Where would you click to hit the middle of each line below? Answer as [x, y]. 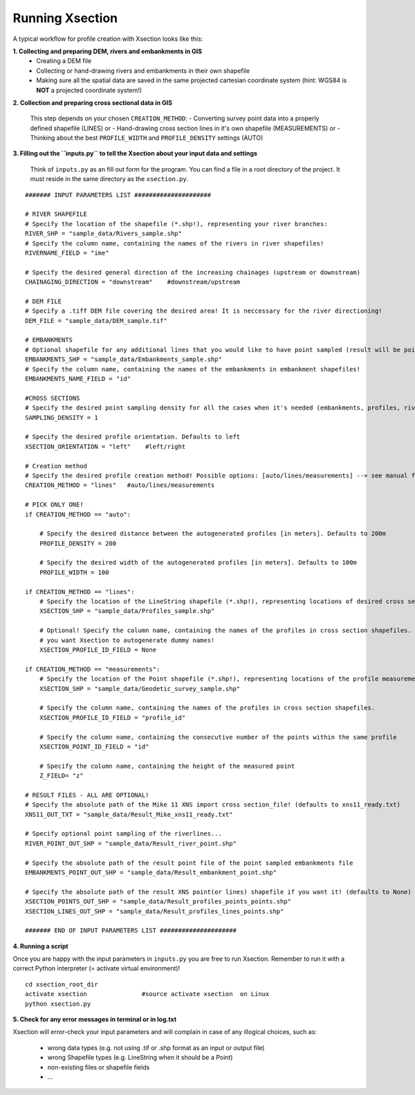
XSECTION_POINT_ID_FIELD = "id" [94, 746]
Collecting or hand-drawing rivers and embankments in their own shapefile [143, 71]
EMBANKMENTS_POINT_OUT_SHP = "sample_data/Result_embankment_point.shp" [151, 872]
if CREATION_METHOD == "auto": [78, 514]
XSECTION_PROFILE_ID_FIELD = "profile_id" [112, 717]
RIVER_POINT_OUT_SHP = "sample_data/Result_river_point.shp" [131, 843]
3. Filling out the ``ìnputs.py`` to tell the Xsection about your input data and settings [135, 154]
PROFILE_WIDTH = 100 [74, 572]
